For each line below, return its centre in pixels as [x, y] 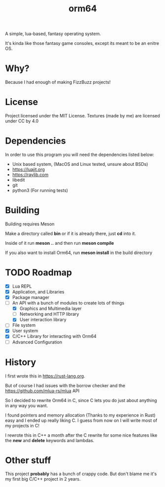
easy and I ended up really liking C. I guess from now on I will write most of [81, 420]
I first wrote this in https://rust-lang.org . [45, 376]
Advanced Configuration [37, 342]
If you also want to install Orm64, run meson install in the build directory [79, 253]
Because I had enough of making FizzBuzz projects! [58, 82]
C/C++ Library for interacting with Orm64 [54, 337]
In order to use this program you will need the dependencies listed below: [80, 154]
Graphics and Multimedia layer [51, 308]
